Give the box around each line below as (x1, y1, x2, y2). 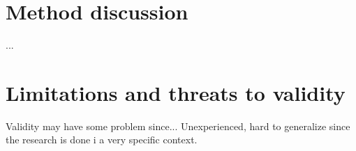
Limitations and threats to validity (6, 78, 346, 106)
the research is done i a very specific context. (6, 132, 198, 147)
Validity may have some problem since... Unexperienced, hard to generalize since (6, 118, 350, 133)
